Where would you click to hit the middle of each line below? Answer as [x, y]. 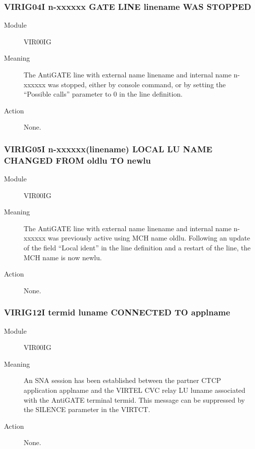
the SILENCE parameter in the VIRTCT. [87, 409]
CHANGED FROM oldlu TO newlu [77, 160]
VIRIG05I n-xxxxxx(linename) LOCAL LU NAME [108, 149]
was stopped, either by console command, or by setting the [137, 84]
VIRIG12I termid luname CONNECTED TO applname [117, 312]
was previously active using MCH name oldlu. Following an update [149, 238]
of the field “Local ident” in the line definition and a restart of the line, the [137, 248]
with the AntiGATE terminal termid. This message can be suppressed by [134, 399]
